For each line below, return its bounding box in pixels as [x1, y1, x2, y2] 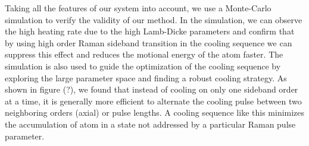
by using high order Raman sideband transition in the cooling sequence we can [5, 36, 292, 49]
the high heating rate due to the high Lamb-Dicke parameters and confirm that [5, 25, 295, 37]
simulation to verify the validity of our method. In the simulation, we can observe [5, 13, 302, 26]
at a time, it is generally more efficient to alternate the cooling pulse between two [5, 94, 302, 107]
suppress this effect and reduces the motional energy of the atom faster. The [5, 48, 283, 61]
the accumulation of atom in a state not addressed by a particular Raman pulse [5, 118, 296, 130]
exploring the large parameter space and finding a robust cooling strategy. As [5, 71, 287, 84]
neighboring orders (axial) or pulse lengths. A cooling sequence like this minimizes [5, 106, 305, 119]
